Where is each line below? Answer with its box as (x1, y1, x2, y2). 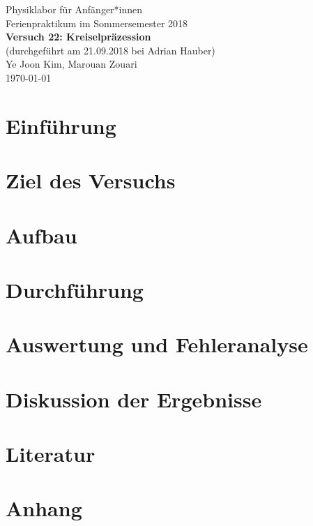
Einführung (6, 111, 116, 140)
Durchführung (6, 275, 144, 303)
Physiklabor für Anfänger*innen (6, 2, 143, 16)
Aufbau (6, 220, 77, 249)
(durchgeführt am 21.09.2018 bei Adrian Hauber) (6, 43, 215, 57)
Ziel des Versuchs (6, 166, 176, 195)
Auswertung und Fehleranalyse (6, 330, 308, 359)
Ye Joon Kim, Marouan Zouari (6, 57, 137, 71)
